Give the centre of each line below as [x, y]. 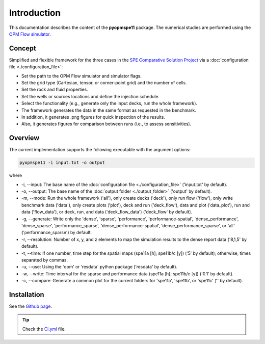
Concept [23, 48]
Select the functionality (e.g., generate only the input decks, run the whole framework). [109, 104]
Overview [24, 138]
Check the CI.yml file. [44, 329]
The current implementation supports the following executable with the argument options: [100, 150]
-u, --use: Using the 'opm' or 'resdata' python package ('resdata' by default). [99, 267]
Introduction [35, 13]
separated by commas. [45, 260]
